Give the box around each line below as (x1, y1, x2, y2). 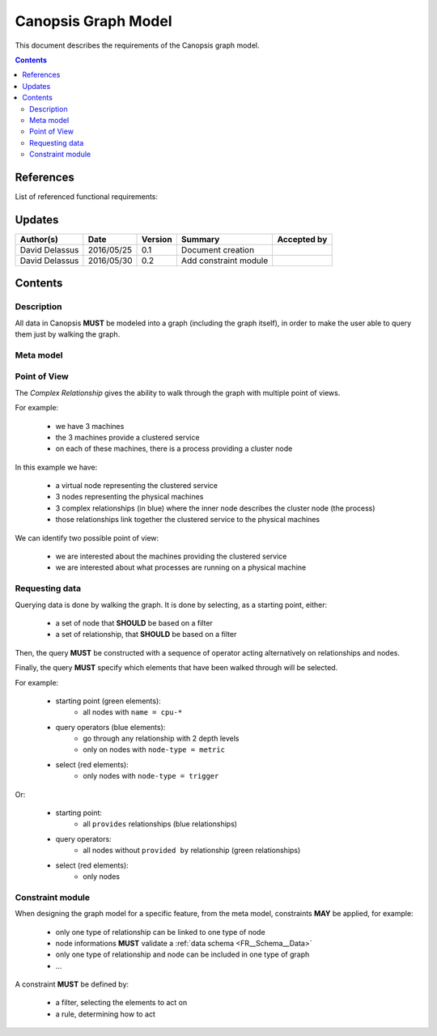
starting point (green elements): (55, 696, 161, 706)
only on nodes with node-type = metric (83, 745, 226, 754)
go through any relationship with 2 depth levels (83, 733, 240, 744)
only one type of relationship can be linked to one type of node (55, 927, 266, 936)
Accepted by (277, 233, 328, 244)
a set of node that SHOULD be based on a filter (55, 618, 214, 627)
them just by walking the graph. (15, 329, 121, 339)
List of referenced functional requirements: (15, 191, 158, 202)
